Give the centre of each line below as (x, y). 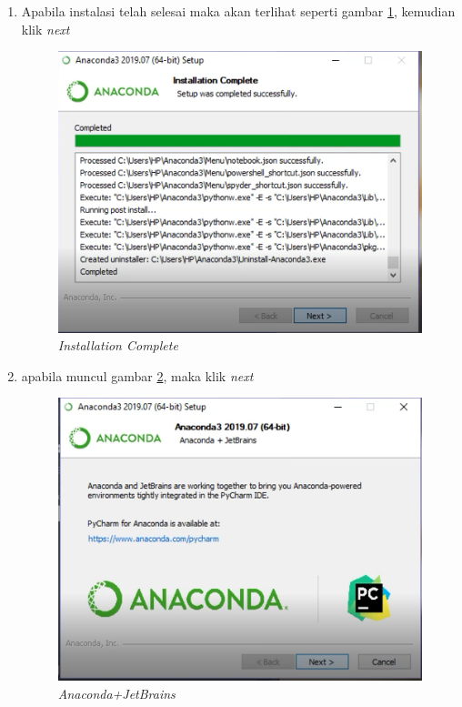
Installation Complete (118, 345)
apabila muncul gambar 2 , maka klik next (137, 375)
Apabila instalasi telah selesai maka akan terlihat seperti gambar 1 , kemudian (238, 11)
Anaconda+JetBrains (116, 694)
